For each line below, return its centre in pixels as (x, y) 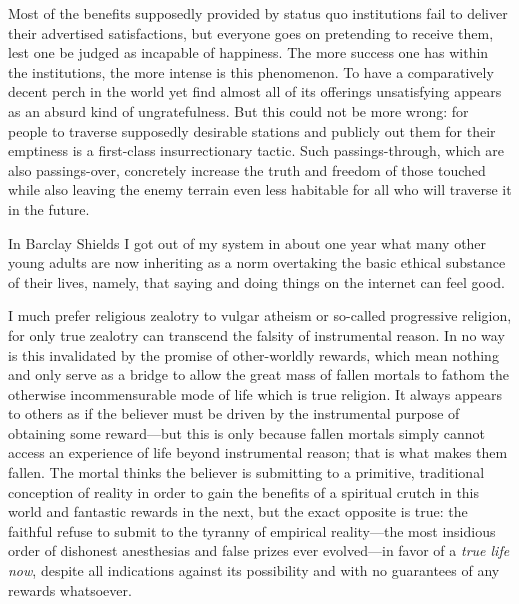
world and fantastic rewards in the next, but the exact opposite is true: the (238, 511)
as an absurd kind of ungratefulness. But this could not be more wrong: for (238, 110)
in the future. (49, 208)
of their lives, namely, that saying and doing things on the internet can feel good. (256, 281)
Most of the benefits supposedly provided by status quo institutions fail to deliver (258, 13)
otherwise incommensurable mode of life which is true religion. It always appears (255, 393)
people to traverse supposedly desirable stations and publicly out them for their (252, 130)
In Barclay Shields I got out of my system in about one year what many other (247, 242)
